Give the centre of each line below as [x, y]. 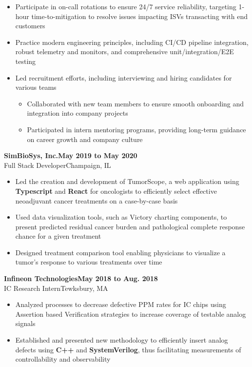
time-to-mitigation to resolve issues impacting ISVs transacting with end [139, 16]
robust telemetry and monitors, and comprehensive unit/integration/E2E [125, 51]
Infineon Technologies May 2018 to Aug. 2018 [81, 278]
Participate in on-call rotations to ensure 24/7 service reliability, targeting [126, 6]
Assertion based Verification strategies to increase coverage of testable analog [131, 314]
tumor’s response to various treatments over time [89, 262]
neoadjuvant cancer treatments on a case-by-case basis [97, 200]
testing [26, 61]
